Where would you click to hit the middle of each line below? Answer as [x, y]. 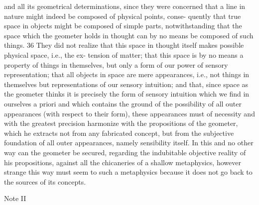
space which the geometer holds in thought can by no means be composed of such [129, 35]
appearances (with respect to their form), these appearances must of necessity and [129, 113]
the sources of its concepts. [45, 181]
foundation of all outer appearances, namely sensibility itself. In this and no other [129, 143]
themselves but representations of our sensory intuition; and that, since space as [126, 84]
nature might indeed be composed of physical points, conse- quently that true [123, 16]
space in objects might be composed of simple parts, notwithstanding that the [123, 26]
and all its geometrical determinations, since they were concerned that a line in [125, 6]
